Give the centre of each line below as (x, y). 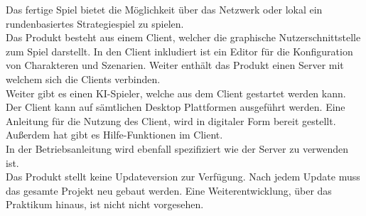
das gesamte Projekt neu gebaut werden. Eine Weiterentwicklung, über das (169, 190)
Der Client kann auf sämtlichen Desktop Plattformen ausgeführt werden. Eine (176, 107)
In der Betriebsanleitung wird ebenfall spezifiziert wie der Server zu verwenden (177, 148)
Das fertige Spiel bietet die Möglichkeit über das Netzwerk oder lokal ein (164, 9)
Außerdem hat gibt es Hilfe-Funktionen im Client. (114, 135)
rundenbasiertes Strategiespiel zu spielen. (95, 23)
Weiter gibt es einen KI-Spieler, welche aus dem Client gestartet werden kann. (176, 93)
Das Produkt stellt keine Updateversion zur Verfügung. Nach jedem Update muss (183, 177)
